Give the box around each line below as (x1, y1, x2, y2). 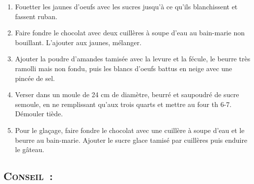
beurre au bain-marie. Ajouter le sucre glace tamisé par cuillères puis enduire (15, 134, 248, 145)
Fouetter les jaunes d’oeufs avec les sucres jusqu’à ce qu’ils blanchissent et (15, 1, 238, 11)
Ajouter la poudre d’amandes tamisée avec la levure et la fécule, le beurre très (15, 53, 251, 64)
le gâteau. (15, 144, 44, 155)
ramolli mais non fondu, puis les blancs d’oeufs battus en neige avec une (15, 63, 232, 73)
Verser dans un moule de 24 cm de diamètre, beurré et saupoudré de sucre (15, 89, 239, 100)
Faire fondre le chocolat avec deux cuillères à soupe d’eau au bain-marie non (15, 27, 245, 38)
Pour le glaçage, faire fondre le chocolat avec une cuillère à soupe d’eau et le (15, 125, 245, 135)
